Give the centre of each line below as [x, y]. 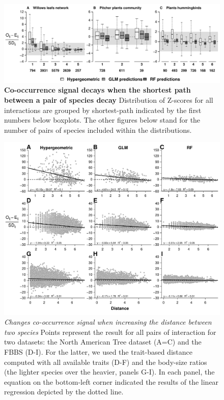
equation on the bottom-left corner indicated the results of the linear [111, 381]
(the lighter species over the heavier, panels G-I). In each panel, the [109, 372]
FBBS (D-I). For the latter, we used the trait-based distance [98, 351]
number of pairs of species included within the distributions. [98, 130]
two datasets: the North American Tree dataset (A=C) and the [103, 342]
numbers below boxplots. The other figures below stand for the [102, 120]
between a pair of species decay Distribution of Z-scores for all [109, 100]
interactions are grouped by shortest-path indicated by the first [103, 110]
